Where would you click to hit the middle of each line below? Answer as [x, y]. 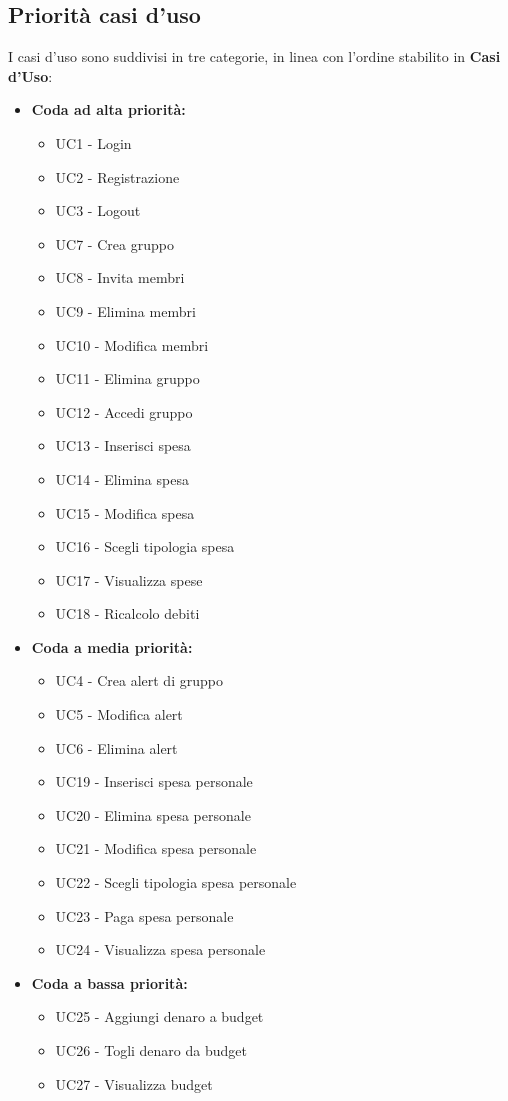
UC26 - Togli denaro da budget [151, 1050]
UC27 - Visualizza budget [134, 1083]
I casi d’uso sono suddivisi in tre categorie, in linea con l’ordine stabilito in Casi [254, 56]
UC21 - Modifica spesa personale [156, 848]
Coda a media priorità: [112, 646]
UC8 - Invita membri [120, 277]
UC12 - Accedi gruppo [124, 411]
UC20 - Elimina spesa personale [153, 814]
